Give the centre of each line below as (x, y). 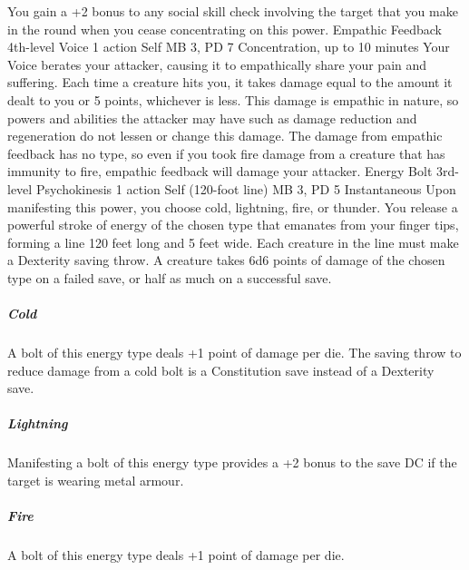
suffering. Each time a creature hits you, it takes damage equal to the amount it (230, 82)
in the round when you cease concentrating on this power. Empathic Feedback (225, 29)
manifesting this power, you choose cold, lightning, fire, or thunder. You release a (233, 206)
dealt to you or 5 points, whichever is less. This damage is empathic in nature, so (233, 99)
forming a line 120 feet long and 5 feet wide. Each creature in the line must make (233, 242)
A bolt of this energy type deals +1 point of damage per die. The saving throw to (234, 353)
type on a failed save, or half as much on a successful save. (170, 277)
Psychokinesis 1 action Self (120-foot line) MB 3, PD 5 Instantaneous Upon (246, 188)
